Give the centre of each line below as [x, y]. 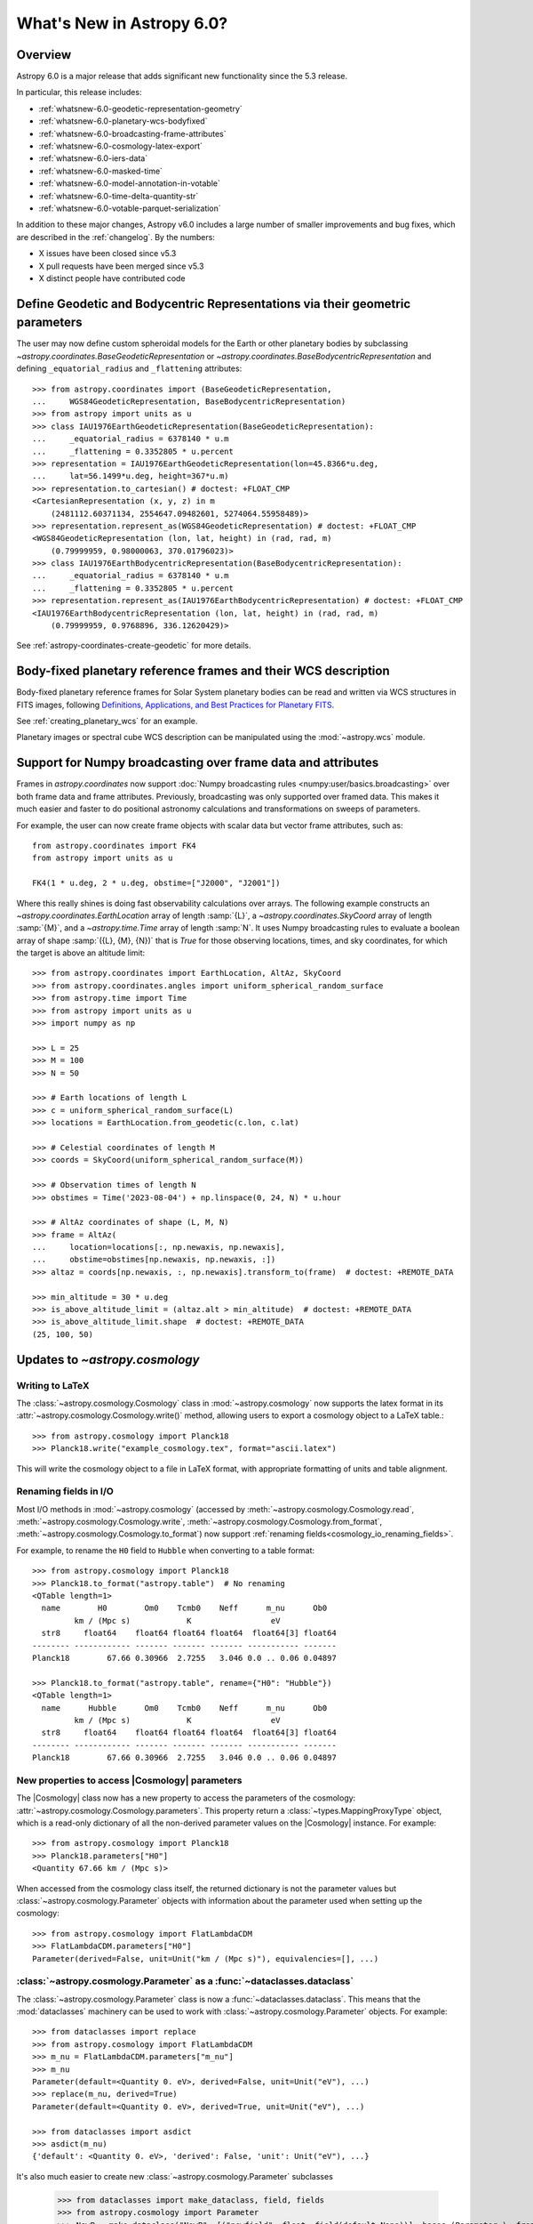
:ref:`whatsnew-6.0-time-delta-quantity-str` [119, 196]
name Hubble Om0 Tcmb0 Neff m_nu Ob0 [184, 1708]
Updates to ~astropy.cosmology [108, 1360]
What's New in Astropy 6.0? [122, 23]
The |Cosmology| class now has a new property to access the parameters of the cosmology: [186, 1798]
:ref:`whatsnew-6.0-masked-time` [101, 171]
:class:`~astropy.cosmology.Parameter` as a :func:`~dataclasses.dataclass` [185, 1981]
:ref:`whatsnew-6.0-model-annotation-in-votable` [130, 183]
